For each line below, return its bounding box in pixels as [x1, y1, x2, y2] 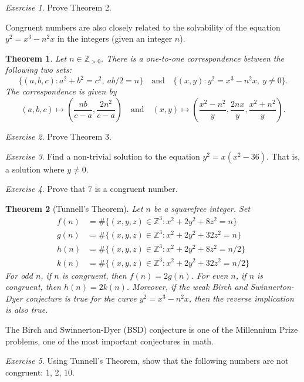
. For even [191, 269, 228, 281]
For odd [5, 269, 33, 281]
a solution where [5, 163, 65, 175]
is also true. [5, 303, 48, 316]
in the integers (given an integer [57, 32, 173, 45]
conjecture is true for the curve [25, 292, 137, 304]
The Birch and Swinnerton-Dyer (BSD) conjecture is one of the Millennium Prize [5, 323, 298, 335]
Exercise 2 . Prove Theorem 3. [5, 130, 112, 143]
